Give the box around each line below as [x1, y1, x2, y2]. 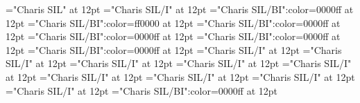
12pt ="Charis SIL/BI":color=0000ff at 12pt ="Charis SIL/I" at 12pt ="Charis [6, 42, 342, 57]
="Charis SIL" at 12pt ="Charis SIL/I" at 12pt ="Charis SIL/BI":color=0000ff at [6, 2, 354, 16]
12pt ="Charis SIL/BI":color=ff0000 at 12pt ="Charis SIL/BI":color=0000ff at [6, 15, 341, 30]
